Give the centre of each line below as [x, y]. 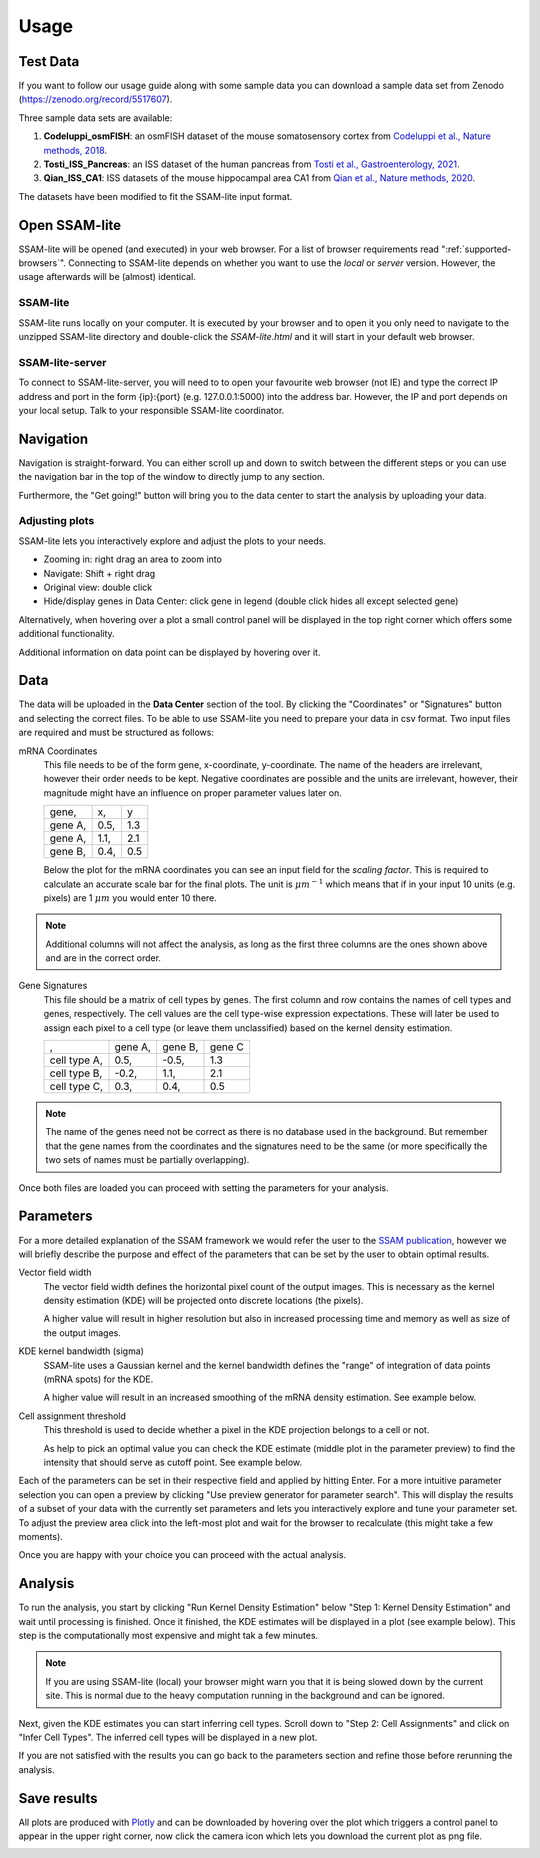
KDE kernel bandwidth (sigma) [81, 1351]
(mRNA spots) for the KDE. [98, 1379]
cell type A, [76, 1060]
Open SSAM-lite [70, 225]
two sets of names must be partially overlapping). [147, 1160]
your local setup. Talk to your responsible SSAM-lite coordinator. [151, 410]
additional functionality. [66, 634]
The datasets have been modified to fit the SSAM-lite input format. [155, 196]
